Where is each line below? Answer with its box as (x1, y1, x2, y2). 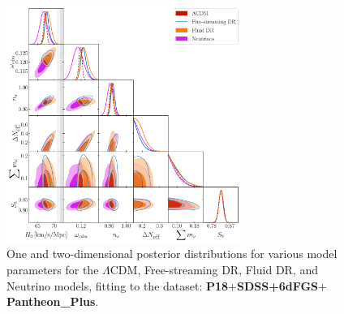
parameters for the (6, 261, 99, 278)
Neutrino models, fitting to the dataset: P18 (6, 277, 229, 294)
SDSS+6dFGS (237, 277, 318, 294)
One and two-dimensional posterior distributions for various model (6, 245, 338, 262)
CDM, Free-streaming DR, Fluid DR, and (110, 261, 319, 278)
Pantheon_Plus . (6, 293, 99, 310)
